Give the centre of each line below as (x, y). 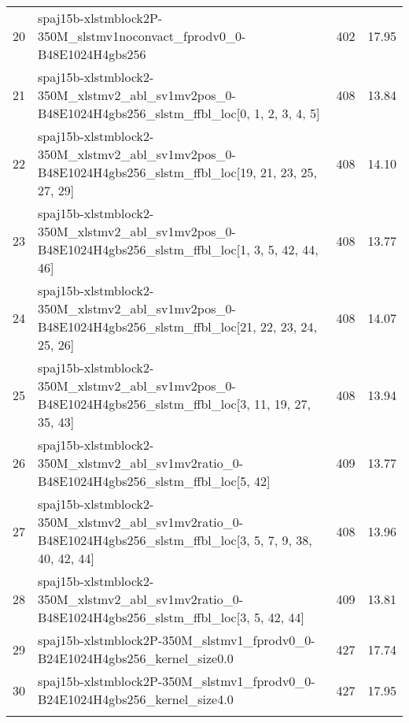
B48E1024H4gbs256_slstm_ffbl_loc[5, (144, 481)
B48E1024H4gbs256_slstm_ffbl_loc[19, (147, 172)
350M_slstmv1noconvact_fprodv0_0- (142, 36)
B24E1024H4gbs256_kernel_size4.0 (136, 699)
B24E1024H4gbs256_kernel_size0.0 (136, 658)
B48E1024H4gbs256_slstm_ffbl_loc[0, (144, 113)
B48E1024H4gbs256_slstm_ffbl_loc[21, (147, 326)
